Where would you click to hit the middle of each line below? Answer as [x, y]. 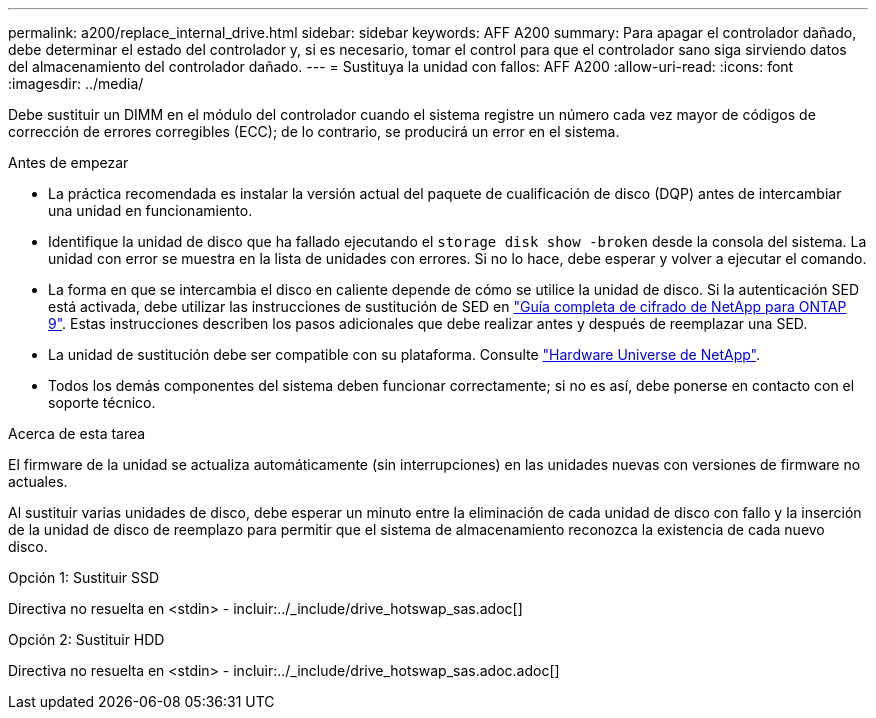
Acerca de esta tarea [77, 433]
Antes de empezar [68, 162]
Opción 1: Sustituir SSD [84, 577]
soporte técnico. [102, 402]
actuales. [38, 481]
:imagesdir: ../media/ [76, 83]
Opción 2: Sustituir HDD [86, 639]
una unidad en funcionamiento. [150, 210]
